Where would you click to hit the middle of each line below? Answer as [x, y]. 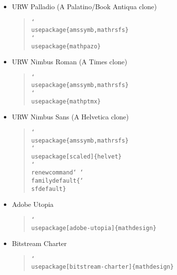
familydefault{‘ [57, 181]
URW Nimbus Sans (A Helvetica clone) [70, 117]
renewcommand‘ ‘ [57, 173]
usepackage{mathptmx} [66, 101]
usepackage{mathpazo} [66, 46]
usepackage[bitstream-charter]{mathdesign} [103, 267]
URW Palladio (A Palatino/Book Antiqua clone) [84, 6]
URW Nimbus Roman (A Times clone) [70, 62]
